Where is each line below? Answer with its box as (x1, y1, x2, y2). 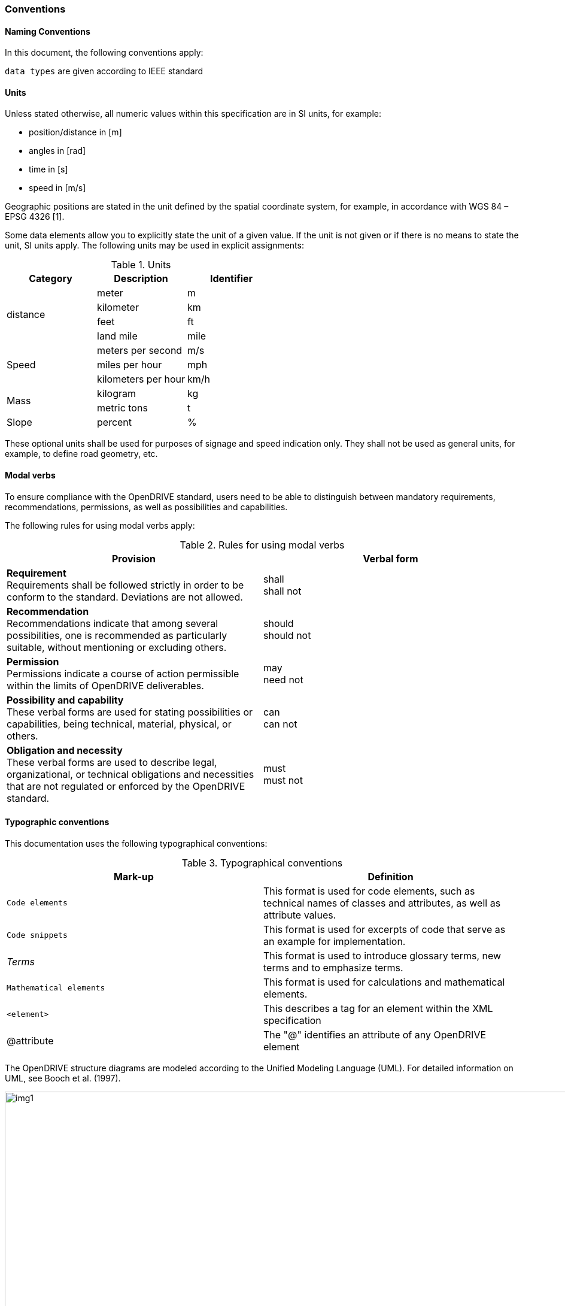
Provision (111, 552, 156, 565)
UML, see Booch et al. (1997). (5, 1072, 121, 1083)
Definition (367, 870, 414, 883)
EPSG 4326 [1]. (5, 211, 65, 222)
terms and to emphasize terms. (263, 961, 403, 974)
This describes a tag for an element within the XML (263, 1002, 493, 1014)
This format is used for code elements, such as (263, 884, 475, 897)
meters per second (97, 344, 183, 357)
